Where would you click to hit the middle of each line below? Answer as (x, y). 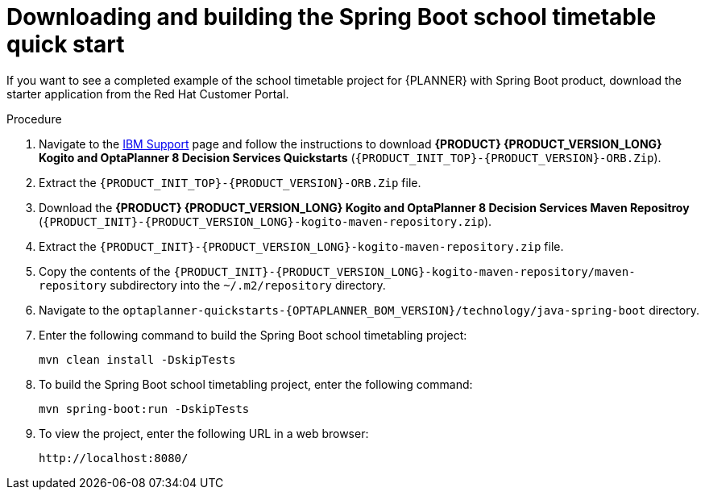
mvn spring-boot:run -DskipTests (144, 408)
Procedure (34, 119)
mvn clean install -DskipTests (137, 359)
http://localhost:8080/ (114, 458)
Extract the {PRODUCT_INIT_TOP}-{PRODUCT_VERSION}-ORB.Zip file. (230, 182)
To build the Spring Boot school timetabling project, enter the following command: (256, 384)
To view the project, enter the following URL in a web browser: (204, 433)
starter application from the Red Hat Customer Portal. (148, 94)
